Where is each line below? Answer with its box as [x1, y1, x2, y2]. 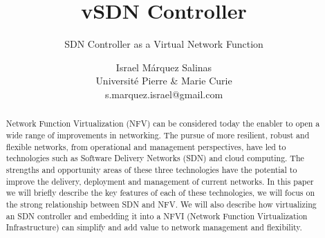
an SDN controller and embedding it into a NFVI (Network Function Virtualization [6, 210, 308, 221]
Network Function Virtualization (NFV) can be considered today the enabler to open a [6, 118, 320, 129]
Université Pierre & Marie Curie [95, 73, 232, 88]
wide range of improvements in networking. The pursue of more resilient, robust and [6, 129, 310, 140]
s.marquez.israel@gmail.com [104, 86, 223, 101]
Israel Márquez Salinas [115, 59, 212, 74]
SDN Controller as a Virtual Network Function [64, 37, 263, 51]
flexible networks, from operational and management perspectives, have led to [6, 140, 286, 152]
